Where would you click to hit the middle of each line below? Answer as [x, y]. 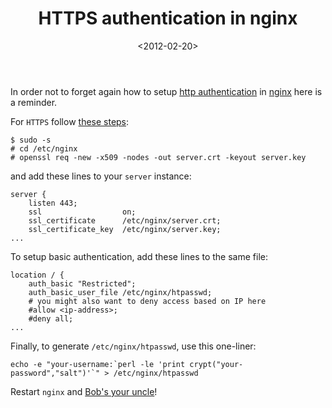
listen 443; [53, 203]
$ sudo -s [31, 140]
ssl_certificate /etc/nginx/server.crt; [125, 220]
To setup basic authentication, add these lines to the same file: [139, 256]
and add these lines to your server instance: [101, 176]
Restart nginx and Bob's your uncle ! [84, 391]
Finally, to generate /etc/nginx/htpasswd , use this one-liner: [133, 346]
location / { [37, 275]
